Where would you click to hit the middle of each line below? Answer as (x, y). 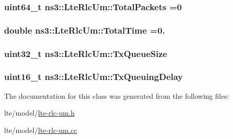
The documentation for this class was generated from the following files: (117, 95)
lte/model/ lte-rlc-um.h (40, 113)
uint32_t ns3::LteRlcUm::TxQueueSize (86, 53)
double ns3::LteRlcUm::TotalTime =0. (85, 30)
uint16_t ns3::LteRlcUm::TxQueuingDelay (94, 77)
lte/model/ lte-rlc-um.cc (41, 130)
